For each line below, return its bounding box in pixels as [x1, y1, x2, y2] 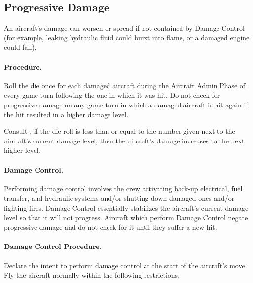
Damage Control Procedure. [4, 241, 102, 251]
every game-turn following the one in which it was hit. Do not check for [4, 90, 220, 100]
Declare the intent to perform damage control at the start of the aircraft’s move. [4, 260, 247, 270]
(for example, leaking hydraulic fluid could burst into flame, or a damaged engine [4, 32, 250, 42]
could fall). [4, 42, 36, 52]
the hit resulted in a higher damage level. [4, 109, 129, 119]
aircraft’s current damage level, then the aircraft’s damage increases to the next [4, 135, 245, 145]
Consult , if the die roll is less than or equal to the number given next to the [4, 126, 235, 136]
